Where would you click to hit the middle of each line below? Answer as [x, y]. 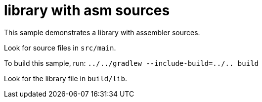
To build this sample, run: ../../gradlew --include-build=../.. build [131, 63]
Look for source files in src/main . [60, 48]
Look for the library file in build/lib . [66, 78]
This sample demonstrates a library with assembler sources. [102, 32]
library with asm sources [87, 10]
